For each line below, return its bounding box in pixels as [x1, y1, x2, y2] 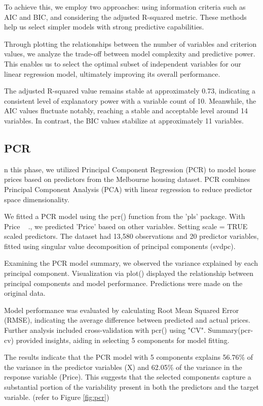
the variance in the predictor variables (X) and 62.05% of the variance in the [4, 361, 242, 372]
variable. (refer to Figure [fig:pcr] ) [4, 391, 109, 402]
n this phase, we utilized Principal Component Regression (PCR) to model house [4, 164, 256, 174]
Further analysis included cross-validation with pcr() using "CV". [4, 325, 206, 335]
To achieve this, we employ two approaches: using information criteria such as [4, 2, 246, 12]
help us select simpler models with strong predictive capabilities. [4, 21, 204, 32]
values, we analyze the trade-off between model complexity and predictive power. [4, 48, 255, 59]
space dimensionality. [4, 194, 69, 204]
